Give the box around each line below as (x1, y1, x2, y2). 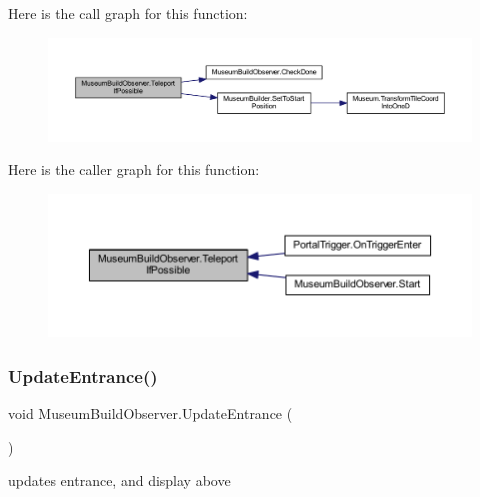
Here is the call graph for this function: (8, 3, 248, 23)
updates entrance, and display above (8, 470, 231, 491)
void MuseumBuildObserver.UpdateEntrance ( (8, 403, 293, 424)
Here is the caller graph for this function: (8, 159, 260, 180)
